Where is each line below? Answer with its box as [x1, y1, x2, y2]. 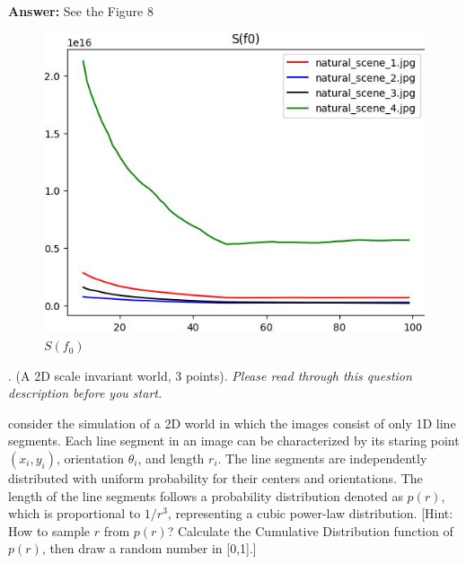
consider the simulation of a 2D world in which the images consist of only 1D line [8, 413, 456, 432]
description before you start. [8, 383, 163, 402]
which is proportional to [8, 504, 141, 523]
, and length [137, 449, 205, 468]
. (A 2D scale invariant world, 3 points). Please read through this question [8, 366, 412, 384]
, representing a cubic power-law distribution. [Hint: [167, 504, 453, 523]
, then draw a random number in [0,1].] [41, 539, 257, 558]
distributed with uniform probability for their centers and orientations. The [8, 469, 423, 488]
